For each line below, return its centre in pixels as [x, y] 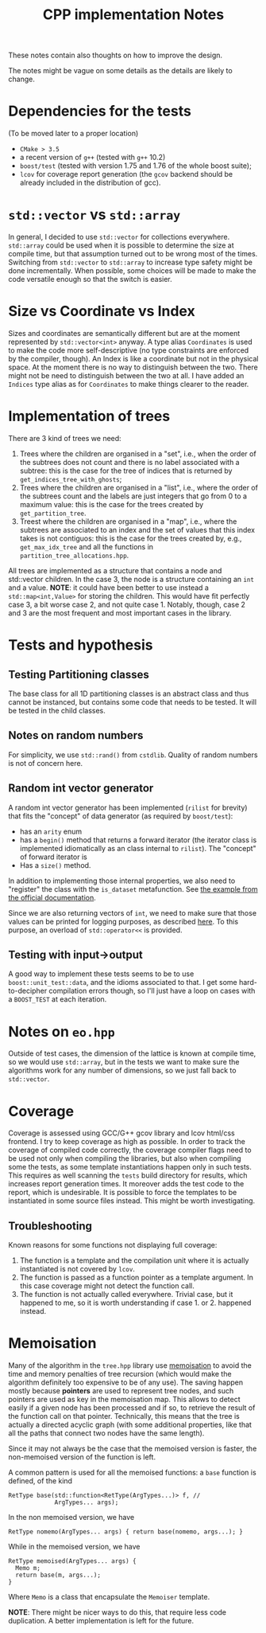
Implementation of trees [89, 416]
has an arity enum [51, 831]
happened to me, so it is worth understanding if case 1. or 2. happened [135, 1303]
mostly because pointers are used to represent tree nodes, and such [121, 1391]
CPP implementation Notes [133, 15]
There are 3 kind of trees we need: [65, 438]
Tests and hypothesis [81, 645]
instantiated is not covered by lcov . [77, 1269]
